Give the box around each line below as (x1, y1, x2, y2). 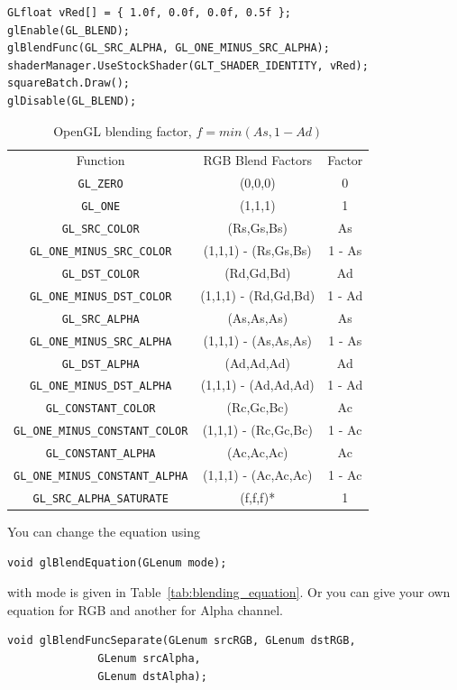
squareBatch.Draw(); (7, 77, 131, 90)
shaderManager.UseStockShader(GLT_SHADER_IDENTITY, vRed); (7, 59, 369, 72)
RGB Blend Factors (203, 151, 312, 170)
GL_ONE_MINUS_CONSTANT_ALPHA (14, 470, 188, 483)
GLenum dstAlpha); (97, 669, 207, 683)
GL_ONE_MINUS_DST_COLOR (29, 290, 172, 303)
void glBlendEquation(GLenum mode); (7, 556, 227, 569)
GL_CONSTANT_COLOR (45, 402, 156, 416)
